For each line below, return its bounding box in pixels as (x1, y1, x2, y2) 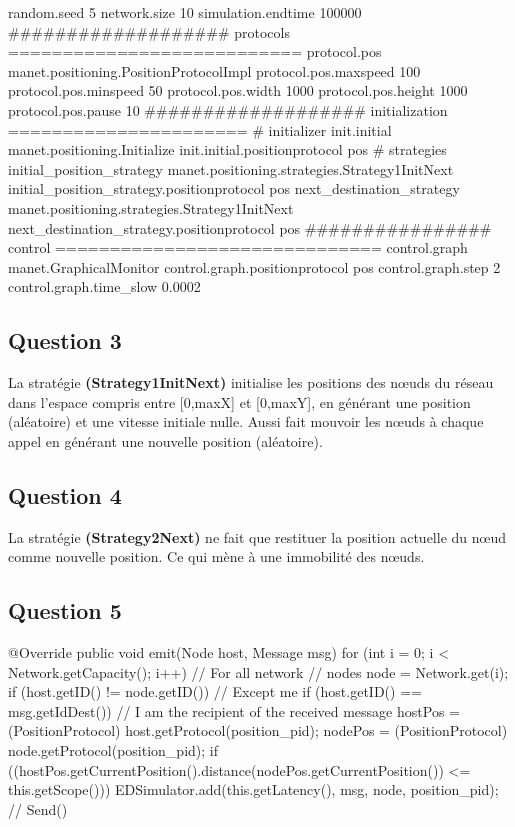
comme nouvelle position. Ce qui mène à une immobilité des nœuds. (8, 546, 425, 567)
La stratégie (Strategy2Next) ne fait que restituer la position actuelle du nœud (8, 526, 506, 547)
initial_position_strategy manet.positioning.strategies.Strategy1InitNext (8, 158, 454, 179)
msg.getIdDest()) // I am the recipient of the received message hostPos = (8, 700, 460, 721)
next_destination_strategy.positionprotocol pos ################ (8, 217, 492, 238)
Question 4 (8, 479, 122, 510)
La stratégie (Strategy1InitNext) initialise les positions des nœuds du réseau (8, 372, 494, 393)
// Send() (8, 798, 68, 819)
